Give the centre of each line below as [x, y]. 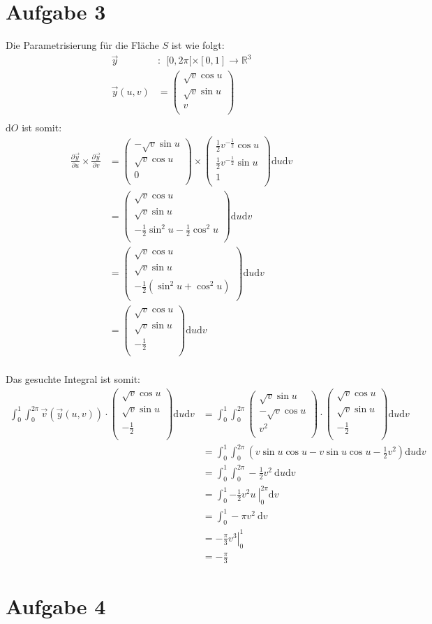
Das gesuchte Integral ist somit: [73, 379]
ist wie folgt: [198, 45]
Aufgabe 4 [56, 606]
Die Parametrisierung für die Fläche [82, 45]
